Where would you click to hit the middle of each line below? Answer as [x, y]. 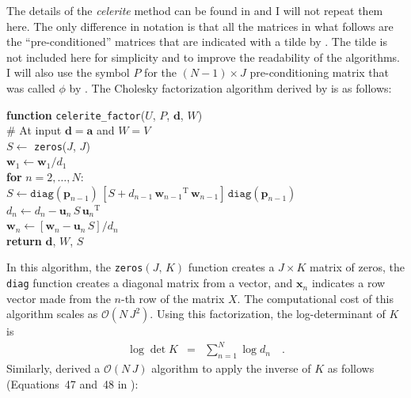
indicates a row [348, 283]
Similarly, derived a [53, 368]
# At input [34, 130]
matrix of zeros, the [357, 267]
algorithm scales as [52, 314]
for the [160, 72]
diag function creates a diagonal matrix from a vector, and [150, 283]
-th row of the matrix [173, 298]
